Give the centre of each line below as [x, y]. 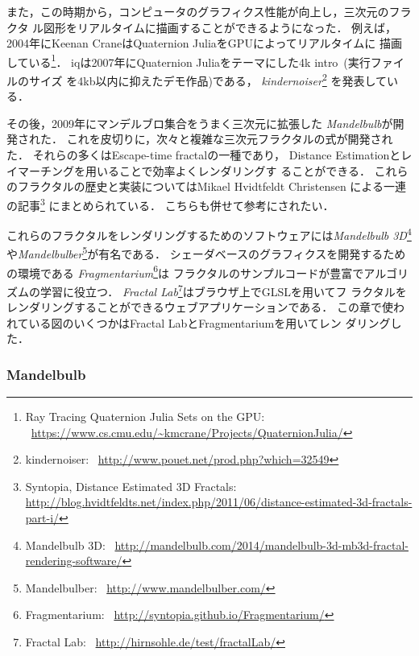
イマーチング [40, 170]
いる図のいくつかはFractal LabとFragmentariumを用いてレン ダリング [209, 322]
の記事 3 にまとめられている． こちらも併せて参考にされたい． [170, 204]
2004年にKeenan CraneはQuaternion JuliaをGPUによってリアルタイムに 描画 [205, 43]
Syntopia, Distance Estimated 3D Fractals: [131, 486]
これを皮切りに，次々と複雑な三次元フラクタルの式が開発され [230, 139]
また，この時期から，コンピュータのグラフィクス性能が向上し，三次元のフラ [209, 11]
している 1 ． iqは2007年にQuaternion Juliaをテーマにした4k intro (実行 [189, 60]
